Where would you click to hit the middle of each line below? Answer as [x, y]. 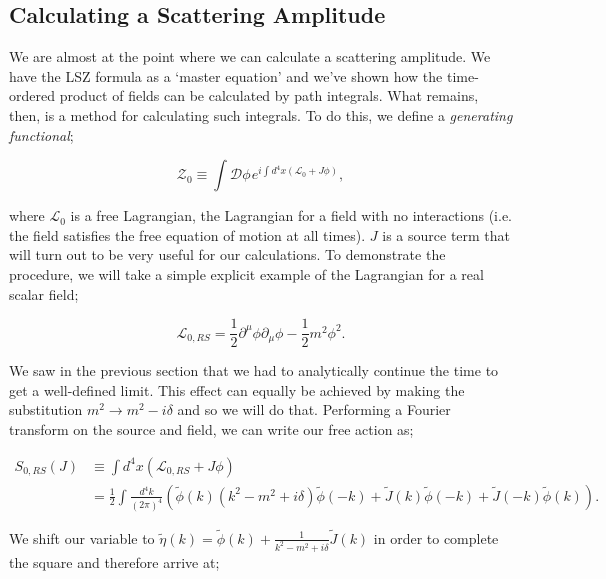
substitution [46, 409]
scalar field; [44, 293]
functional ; [41, 134]
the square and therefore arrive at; [114, 561]
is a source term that [446, 234]
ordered [32, 95]
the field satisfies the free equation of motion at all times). [187, 234]
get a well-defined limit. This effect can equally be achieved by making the [237, 389]
